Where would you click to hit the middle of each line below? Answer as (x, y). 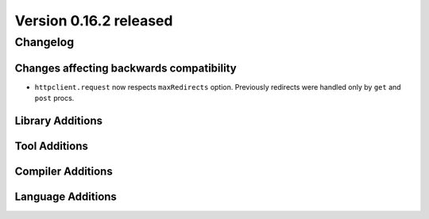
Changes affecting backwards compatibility (126, 68)
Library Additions (59, 120)
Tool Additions (52, 146)
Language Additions (66, 196)
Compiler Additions (64, 171)
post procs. (54, 98)
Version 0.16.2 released (94, 21)
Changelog (44, 42)
